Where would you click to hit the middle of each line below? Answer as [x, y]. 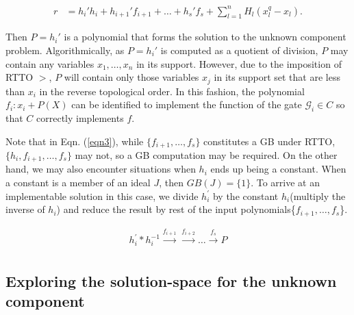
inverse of [25, 209]
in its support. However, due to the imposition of [239, 63]
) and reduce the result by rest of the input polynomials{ [176, 209]
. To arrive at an [285, 182]
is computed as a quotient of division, [239, 50]
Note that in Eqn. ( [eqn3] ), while [75, 141]
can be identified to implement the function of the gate [187, 104]
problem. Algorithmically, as [65, 50]
